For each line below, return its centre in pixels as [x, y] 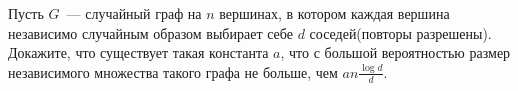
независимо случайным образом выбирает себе [150, 32]
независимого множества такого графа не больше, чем [173, 71]
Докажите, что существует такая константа [138, 52]
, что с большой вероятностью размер [395, 52]
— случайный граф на [134, 13]
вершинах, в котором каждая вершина [334, 13]
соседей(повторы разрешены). [400, 32]
